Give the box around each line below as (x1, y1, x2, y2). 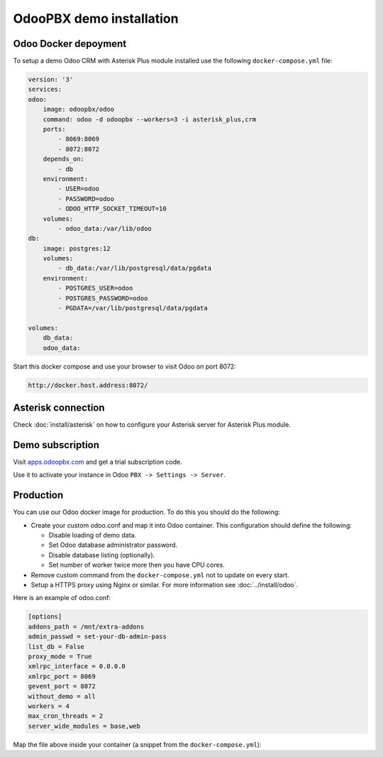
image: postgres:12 (43, 244, 111, 252)
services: (28, 85, 62, 94)
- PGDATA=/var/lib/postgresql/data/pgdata (57, 304, 209, 312)
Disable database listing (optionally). (48, 550, 155, 559)
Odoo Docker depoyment (13, 38, 127, 50)
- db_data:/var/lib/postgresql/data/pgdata (57, 264, 212, 273)
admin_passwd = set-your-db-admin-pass (28, 633, 167, 641)
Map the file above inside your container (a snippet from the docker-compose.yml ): (13, 740, 262, 748)
